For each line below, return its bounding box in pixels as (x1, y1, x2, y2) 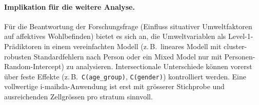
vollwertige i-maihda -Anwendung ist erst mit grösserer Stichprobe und (4, 81, 225, 92)
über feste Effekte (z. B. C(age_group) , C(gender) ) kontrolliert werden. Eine (4, 71, 247, 81)
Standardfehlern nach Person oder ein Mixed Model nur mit (33, 51, 222, 61)
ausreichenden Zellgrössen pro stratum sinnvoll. (4, 91, 153, 102)
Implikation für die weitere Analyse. (4, 1, 135, 12)
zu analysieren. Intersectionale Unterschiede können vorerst (66, 61, 252, 72)
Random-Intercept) (4, 61, 64, 72)
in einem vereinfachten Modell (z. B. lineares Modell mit (44, 40, 222, 51)
